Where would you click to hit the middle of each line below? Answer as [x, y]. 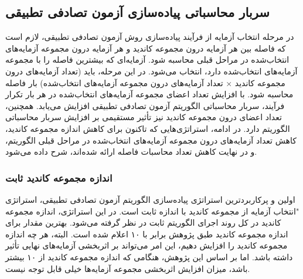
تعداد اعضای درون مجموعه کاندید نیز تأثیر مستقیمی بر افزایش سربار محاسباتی [144, 117]
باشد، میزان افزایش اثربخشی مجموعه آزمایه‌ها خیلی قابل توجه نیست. [128, 268]
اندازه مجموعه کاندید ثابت [59, 177]
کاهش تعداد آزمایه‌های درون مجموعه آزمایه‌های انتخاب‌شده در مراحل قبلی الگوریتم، [151, 140]
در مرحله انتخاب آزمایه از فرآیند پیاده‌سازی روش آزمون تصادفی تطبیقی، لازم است [150, 37]
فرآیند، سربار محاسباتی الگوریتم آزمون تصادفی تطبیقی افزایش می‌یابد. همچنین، [145, 105]
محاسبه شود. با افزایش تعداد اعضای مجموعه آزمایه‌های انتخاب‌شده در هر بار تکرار [149, 94]
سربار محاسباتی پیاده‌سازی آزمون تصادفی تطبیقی [137, 12]
